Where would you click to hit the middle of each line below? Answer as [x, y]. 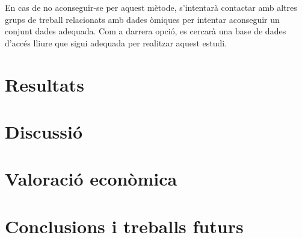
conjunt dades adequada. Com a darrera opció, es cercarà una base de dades [146, 31]
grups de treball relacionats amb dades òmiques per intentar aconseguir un [142, 19]
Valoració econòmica [91, 179]
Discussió [44, 131]
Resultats [45, 84]
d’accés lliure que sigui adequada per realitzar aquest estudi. [116, 42]
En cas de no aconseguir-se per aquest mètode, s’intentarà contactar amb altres [151, 7]
